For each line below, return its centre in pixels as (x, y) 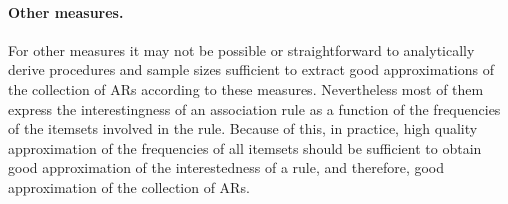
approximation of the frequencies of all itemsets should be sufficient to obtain (245, 147)
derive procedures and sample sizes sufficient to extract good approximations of (251, 69)
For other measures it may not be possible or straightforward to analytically (241, 49)
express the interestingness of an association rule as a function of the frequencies (254, 108)
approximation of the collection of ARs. (129, 186)
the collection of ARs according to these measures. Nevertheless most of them (246, 88)
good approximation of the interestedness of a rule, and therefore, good (226, 167)
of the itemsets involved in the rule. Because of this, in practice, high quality (243, 128)
